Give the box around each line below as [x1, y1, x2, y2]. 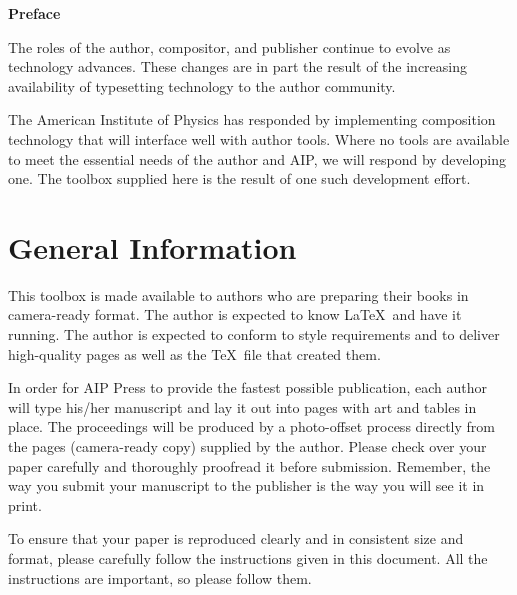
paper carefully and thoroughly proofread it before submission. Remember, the [8, 455, 491, 476]
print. [8, 494, 42, 515]
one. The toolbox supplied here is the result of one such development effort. [8, 168, 471, 189]
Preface [8, 3, 61, 23]
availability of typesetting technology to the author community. [8, 75, 396, 96]
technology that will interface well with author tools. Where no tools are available [8, 128, 510, 149]
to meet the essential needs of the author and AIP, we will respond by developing [8, 148, 506, 169]
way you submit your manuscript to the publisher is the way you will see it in [8, 475, 485, 496]
